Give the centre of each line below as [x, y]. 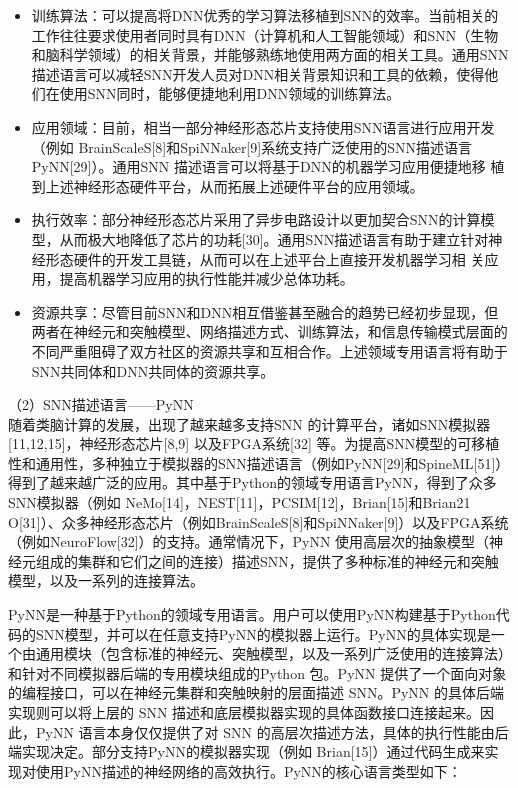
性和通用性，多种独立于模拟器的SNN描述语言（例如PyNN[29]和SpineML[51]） [259, 462]
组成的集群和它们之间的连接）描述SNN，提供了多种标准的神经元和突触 [267, 560]
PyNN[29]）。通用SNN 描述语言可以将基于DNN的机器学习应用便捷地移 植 [268, 166]
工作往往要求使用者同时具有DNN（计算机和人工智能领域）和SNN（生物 [265, 34]
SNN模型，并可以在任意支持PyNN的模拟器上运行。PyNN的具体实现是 [263, 633]
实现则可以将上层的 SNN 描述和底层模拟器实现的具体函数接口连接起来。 [244, 712]
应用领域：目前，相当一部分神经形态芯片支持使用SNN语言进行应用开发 [263, 126]
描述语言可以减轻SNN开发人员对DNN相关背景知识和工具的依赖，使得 [258, 73]
